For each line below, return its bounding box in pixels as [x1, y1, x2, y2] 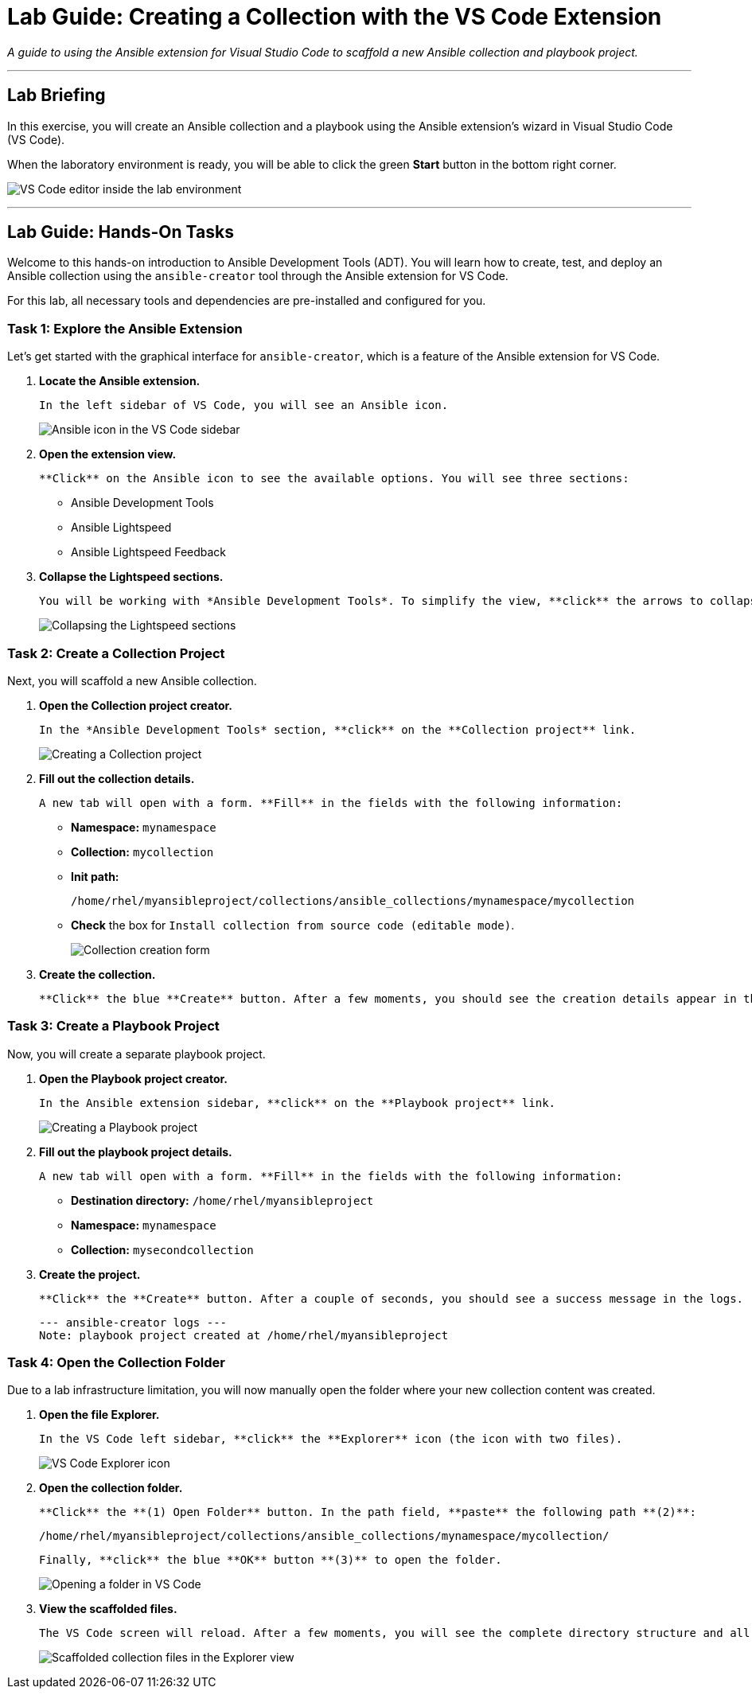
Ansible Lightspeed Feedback [71, 545, 227, 559]
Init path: [71, 869, 119, 883]
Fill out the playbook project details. [39, 1144, 232, 1159]
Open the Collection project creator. [39, 698, 233, 712]
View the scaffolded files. [39, 1602, 177, 1616]
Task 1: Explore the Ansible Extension [7, 320, 243, 337]
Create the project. [39, 1267, 141, 1281]
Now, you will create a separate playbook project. [7, 1046, 266, 1061]
